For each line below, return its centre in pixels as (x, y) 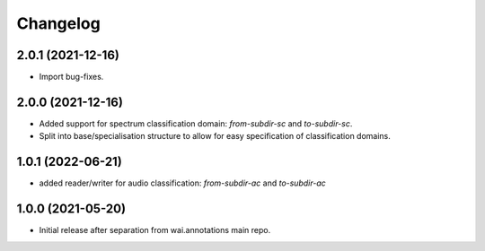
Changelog (58, 23)
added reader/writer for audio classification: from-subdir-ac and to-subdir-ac (183, 183)
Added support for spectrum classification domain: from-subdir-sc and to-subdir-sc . (196, 123)
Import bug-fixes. (71, 77)
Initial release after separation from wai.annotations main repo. (155, 230)
